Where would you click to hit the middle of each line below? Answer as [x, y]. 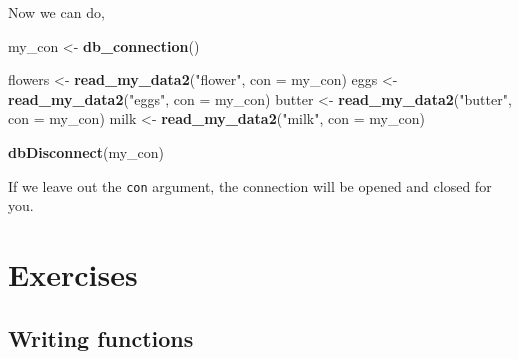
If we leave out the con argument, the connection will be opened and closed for [250, 185]
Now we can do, [56, 12]
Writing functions [101, 337]
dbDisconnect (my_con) [86, 151]
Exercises [73, 274]
